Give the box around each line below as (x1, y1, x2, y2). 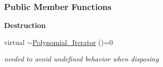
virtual (4, 36, 25, 47)
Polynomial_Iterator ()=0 (32, 36, 113, 47)
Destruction (4, 20, 46, 30)
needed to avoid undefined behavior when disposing (4, 53, 159, 64)
